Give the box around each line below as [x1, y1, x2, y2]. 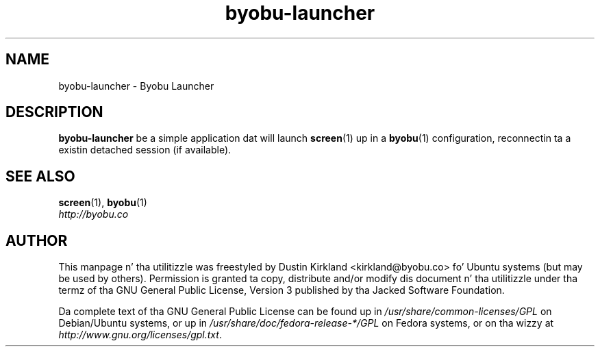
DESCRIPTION [5, 103, 103, 121]
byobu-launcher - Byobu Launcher [58, 79, 214, 92]
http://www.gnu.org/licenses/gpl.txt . [58, 329, 222, 341]
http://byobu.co [58, 208, 129, 221]
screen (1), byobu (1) [58, 197, 147, 209]
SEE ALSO [5, 167, 75, 185]
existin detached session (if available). [58, 144, 232, 156]
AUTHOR [5, 231, 68, 249]
